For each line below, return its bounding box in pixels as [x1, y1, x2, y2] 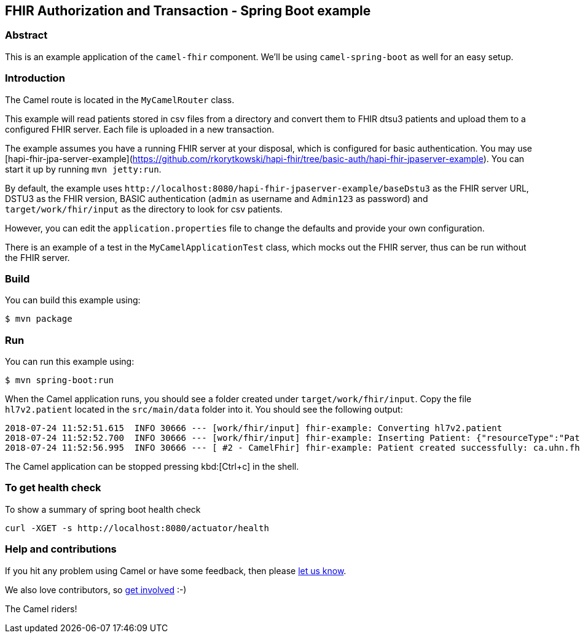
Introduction [5, 72, 65, 85]
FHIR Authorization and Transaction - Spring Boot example [5, 3, 371, 18]
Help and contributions [5, 543, 117, 556]
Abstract [5, 29, 48, 42]
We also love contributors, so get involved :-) [5, 584, 187, 595]
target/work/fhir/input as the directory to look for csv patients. [5, 203, 283, 214]
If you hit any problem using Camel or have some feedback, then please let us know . [5, 565, 347, 576]
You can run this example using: [5, 356, 135, 367]
